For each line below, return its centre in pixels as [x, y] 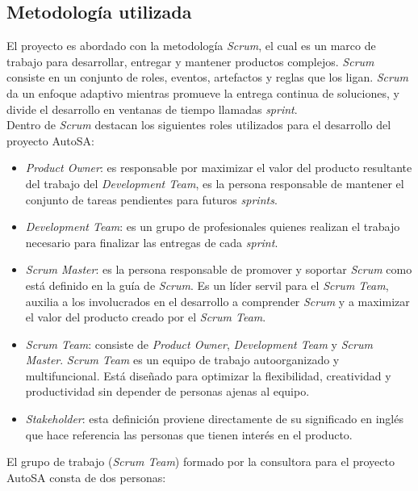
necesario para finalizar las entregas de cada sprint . [152, 242]
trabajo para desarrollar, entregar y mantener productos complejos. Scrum [190, 61]
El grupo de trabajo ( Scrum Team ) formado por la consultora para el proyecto [201, 462]
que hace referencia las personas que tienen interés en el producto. [189, 434]
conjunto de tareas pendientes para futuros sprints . [151, 199]
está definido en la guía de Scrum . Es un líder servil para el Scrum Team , [207, 285]
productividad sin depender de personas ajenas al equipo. [167, 391]
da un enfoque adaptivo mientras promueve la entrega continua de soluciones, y [203, 92]
